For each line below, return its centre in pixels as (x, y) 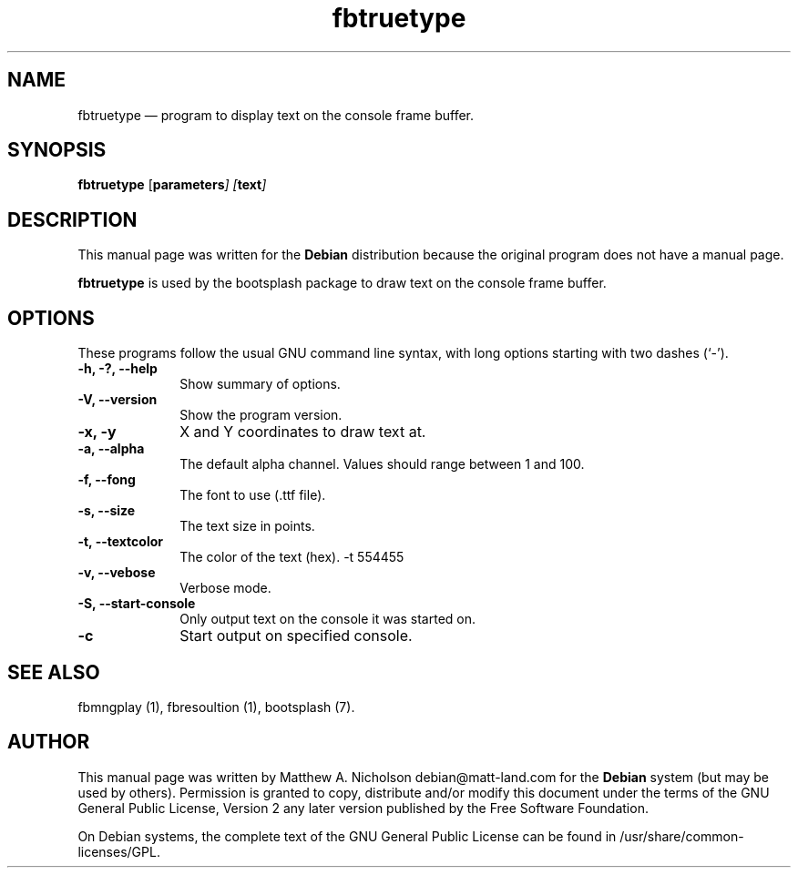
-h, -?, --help (118, 369)
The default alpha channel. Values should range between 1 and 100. (382, 464)
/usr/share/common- (682, 836)
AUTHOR (49, 742)
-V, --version (118, 400)
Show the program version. (261, 415)
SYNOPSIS (57, 150)
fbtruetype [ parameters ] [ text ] (172, 185)
